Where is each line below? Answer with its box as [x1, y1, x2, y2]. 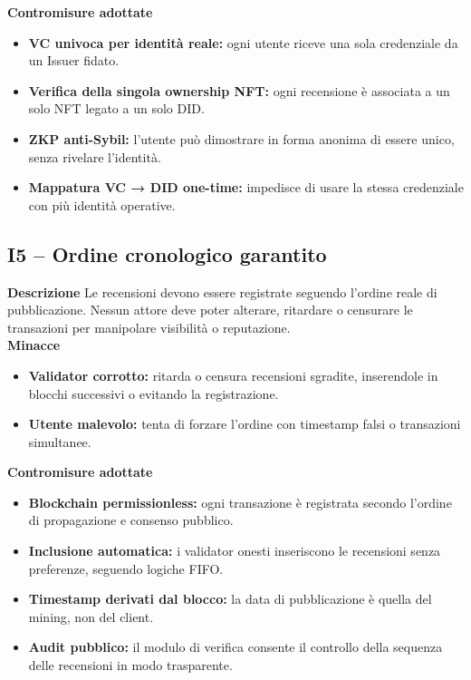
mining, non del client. [28, 607, 154, 626]
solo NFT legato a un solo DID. [28, 99, 205, 118]
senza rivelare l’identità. [28, 147, 161, 166]
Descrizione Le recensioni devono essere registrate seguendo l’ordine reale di [7, 282, 437, 301]
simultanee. [28, 432, 91, 451]
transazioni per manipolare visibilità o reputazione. [7, 317, 291, 336]
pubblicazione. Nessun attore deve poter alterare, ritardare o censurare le [7, 300, 413, 319]
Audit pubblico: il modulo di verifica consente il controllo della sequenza [28, 637, 443, 656]
